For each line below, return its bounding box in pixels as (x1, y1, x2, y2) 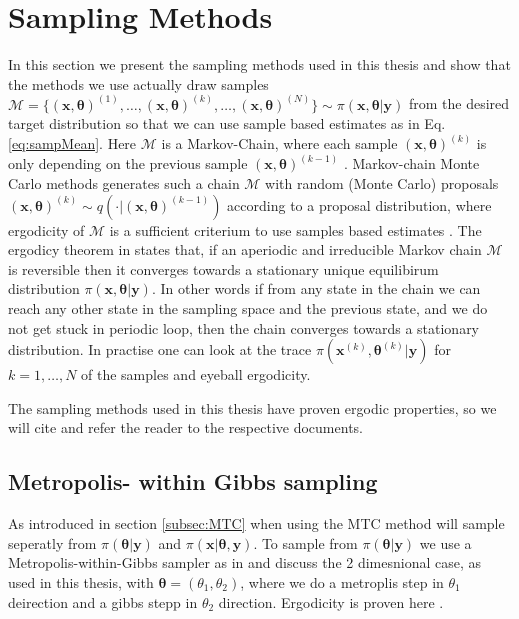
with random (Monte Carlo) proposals (265, 173, 499, 193)
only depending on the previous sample (8, 153, 248, 174)
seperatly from (8, 532, 97, 553)
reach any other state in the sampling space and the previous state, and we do (8, 297, 488, 318)
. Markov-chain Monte (343, 153, 480, 174)
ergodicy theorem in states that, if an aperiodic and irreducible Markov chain (8, 239, 482, 260)
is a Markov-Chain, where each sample (161, 133, 398, 154)
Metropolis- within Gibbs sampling (8, 466, 378, 497)
